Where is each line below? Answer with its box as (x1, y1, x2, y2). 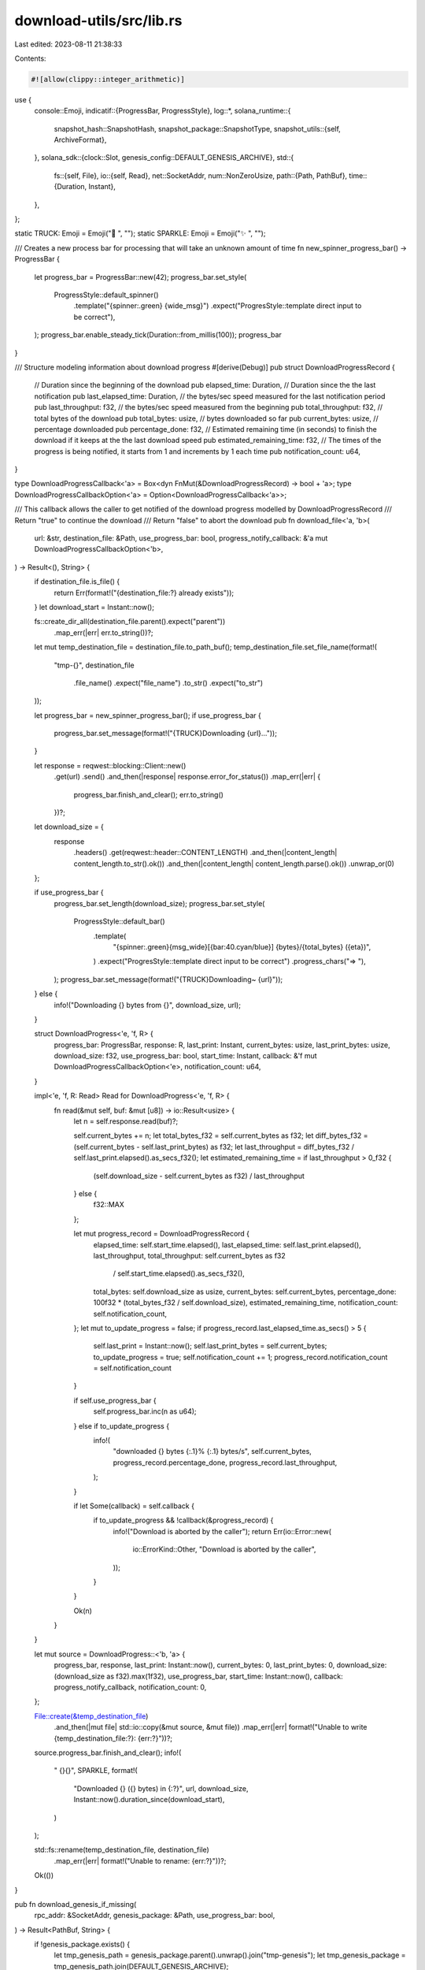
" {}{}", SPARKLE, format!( (54, 1766, 138, 1775)
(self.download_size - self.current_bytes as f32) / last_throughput (93, 1171, 305, 1180)
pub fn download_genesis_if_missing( (14, 1899, 137, 1909)
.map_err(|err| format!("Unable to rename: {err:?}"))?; (54, 1856, 227, 1865)
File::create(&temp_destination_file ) (34, 1711, 149, 1721)
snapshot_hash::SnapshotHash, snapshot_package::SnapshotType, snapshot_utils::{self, (54, 124, 342, 133)
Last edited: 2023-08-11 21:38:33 (14, 39, 123, 49)
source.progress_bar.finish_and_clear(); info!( (34, 1748, 182, 1757)
